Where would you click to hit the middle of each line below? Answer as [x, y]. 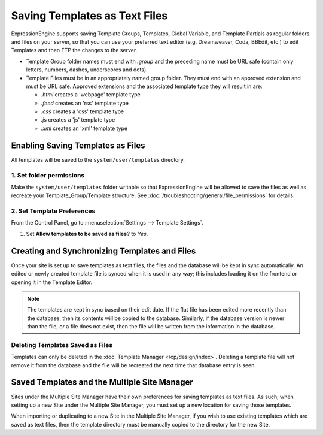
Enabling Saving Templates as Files [78, 145]
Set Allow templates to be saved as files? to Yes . [87, 234]
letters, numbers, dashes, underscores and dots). [87, 70]
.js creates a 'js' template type [78, 120]
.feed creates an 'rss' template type [85, 103]
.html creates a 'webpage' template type [91, 95]
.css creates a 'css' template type [83, 111]
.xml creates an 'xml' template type [84, 128]
